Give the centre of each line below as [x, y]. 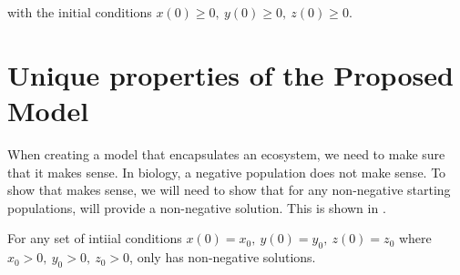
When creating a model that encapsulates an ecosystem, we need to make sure [226, 153]
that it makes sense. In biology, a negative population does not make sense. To [227, 172]
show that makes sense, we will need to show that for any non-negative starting [229, 190]
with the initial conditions [80, 12]
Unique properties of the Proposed [230, 74]
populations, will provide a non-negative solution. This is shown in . [197, 207]
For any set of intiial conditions [95, 238]
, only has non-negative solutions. [223, 257]
